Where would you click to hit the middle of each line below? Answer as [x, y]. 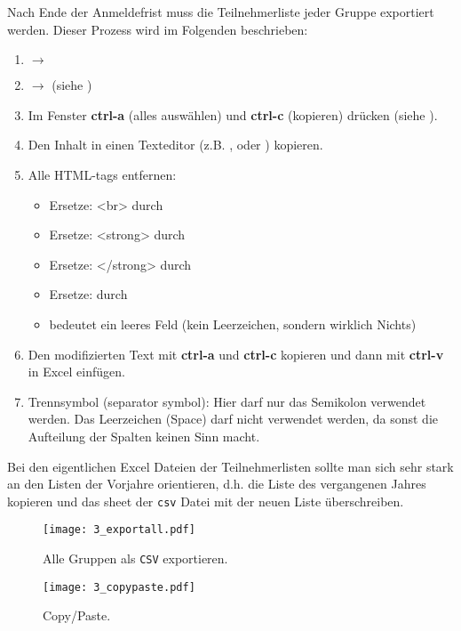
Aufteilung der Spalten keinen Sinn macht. [144, 436]
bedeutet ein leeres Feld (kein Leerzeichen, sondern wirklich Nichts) [233, 324]
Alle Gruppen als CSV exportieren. [135, 558]
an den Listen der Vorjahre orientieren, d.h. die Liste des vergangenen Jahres [217, 484]
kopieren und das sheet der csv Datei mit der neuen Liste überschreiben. [206, 501]
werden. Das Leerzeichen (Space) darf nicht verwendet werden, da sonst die [233, 419]
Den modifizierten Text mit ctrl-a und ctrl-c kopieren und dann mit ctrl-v [236, 354]
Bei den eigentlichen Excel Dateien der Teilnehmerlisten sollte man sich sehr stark [230, 466]
